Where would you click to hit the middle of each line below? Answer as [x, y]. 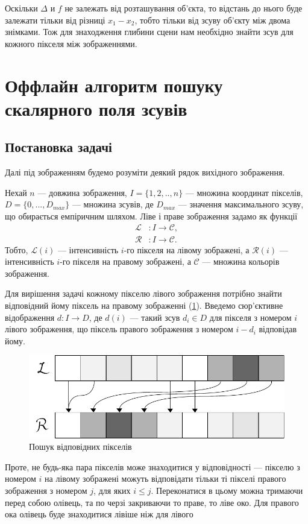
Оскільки [21, 8]
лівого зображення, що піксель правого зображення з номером [119, 329]
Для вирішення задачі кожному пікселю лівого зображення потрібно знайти [143, 293]
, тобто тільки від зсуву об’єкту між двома [212, 20]
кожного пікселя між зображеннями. [71, 43]
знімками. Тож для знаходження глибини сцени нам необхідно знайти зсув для [149, 32]
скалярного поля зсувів [96, 108]
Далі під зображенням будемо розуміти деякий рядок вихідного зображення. [145, 172]
